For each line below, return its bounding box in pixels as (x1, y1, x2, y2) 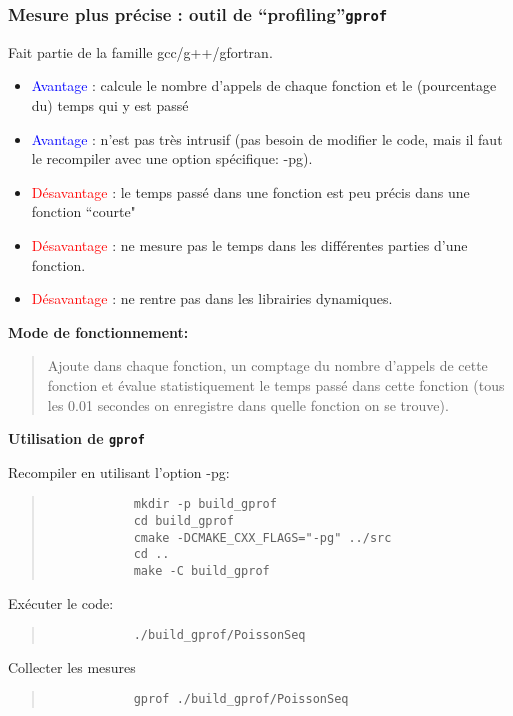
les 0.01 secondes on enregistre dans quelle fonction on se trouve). (47, 394, 449, 415)
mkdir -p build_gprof (133, 497, 277, 512)
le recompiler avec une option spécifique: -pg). (31, 148, 313, 169)
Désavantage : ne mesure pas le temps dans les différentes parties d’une (31, 234, 468, 255)
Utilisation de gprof (8, 428, 145, 449)
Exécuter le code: (8, 592, 114, 613)
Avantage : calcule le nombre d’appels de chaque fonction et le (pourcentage (31, 75, 497, 96)
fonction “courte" (31, 201, 136, 222)
